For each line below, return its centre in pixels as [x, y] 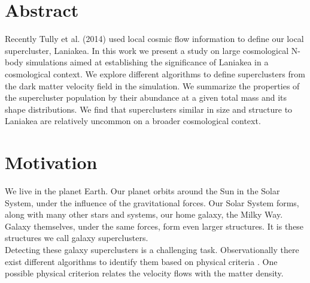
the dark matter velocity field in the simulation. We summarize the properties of [152, 85]
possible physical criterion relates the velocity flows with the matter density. [144, 273]
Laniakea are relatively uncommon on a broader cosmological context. [133, 121]
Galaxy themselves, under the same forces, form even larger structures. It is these [154, 226]
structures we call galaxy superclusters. [77, 238]
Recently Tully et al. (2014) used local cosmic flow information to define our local [154, 39]
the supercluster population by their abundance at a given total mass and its [146, 97]
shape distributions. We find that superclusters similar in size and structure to [149, 109]
